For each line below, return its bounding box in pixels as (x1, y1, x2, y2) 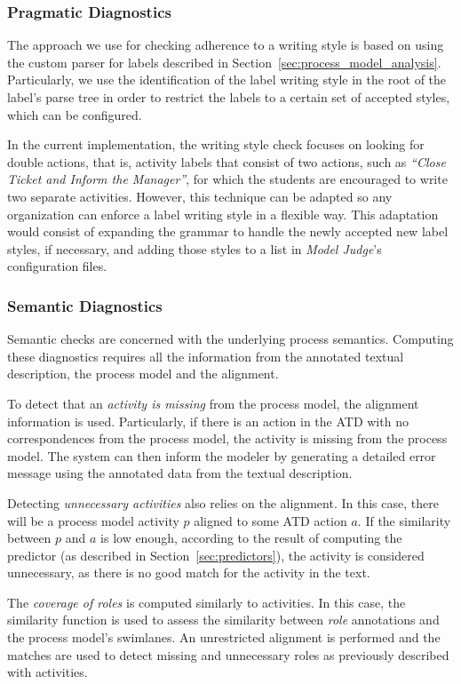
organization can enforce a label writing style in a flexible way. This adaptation (7, 204, 439, 223)
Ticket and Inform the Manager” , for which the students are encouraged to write (7, 170, 448, 188)
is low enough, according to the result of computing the (100, 529, 402, 547)
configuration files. (7, 257, 107, 275)
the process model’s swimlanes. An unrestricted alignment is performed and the (7, 628, 441, 647)
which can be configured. (7, 105, 142, 123)
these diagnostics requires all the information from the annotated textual (7, 346, 404, 365)
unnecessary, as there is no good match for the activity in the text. (7, 563, 370, 582)
